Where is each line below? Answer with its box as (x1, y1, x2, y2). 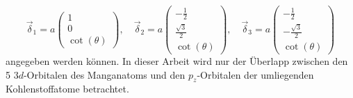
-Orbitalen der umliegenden (197, 67, 314, 81)
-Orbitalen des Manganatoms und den (23, 67, 186, 81)
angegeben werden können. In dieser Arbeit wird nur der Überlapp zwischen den (6, 54, 348, 68)
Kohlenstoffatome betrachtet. (6, 81, 129, 96)
